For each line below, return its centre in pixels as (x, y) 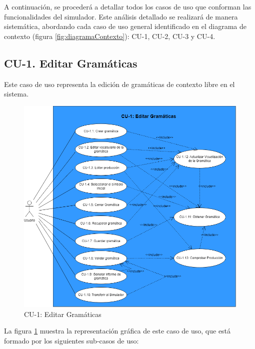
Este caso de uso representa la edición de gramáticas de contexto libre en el (119, 84)
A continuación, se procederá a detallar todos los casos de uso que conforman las (128, 6)
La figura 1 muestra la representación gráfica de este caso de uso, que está (117, 331)
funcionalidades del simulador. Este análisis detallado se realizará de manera (121, 16)
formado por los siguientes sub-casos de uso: (71, 340)
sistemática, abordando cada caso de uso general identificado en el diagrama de (125, 26)
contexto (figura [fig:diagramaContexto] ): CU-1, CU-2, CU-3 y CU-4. (110, 36)
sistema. (16, 94)
